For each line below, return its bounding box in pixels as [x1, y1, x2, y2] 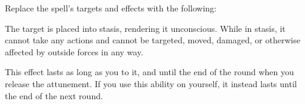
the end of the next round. [5, 89, 103, 102]
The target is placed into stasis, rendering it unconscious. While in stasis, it [5, 22, 286, 34]
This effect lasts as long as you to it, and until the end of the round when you [5, 66, 294, 78]
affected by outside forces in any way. [5, 45, 144, 58]
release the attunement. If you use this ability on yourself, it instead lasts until [5, 77, 297, 90]
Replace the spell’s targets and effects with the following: [5, 2, 216, 14]
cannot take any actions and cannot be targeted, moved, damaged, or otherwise [5, 34, 301, 46]
